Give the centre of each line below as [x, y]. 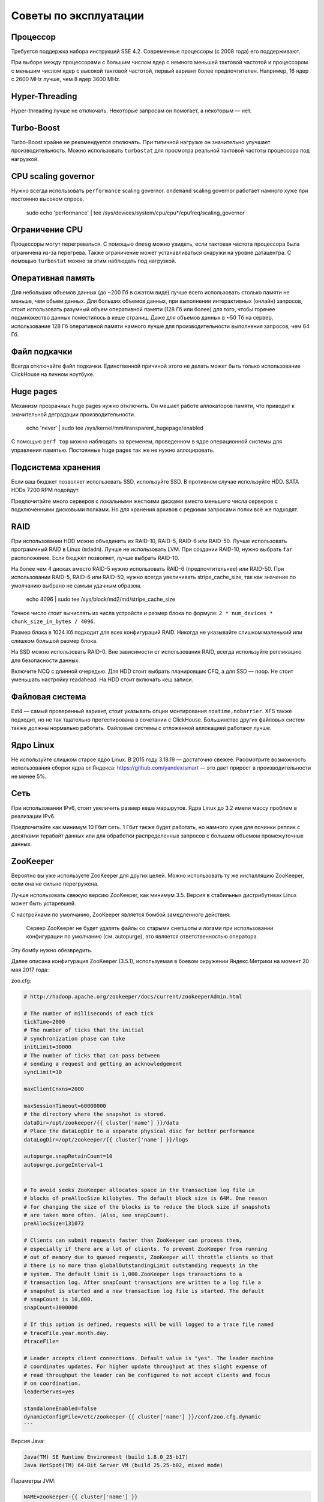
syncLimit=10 [43, 1072]
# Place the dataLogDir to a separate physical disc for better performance [139, 1131]
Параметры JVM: [33, 1481]
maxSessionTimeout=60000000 [65, 1106]
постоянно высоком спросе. [48, 199]
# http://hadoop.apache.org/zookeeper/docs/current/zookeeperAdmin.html [133, 996]
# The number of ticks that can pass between [92, 1055]
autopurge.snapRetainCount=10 [68, 1156]
